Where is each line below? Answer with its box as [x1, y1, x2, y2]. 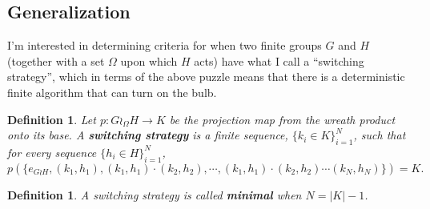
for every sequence [7, 143, 97, 160]
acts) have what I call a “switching [194, 52, 364, 69]
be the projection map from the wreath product [169, 111, 396, 127]
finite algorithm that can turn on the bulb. [7, 83, 217, 100]
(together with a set [7, 52, 105, 69]
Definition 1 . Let [7, 111, 96, 127]
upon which [120, 52, 178, 69]
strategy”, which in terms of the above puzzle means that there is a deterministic [7, 68, 405, 85]
